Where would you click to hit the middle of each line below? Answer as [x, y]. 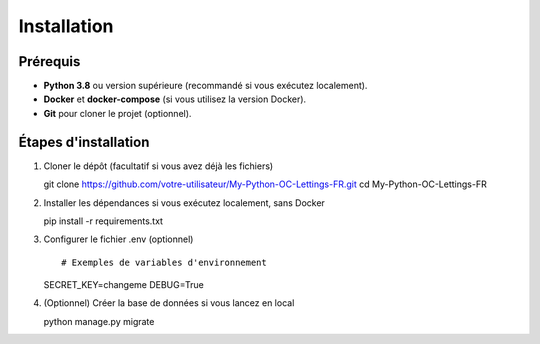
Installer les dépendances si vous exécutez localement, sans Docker [184, 202]
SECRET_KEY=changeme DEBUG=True [124, 285]
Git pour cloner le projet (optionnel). [117, 113]
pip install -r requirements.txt [103, 221]
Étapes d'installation [84, 141]
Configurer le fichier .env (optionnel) [118, 239]
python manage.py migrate [99, 321]
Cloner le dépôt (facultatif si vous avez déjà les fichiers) [158, 166]
